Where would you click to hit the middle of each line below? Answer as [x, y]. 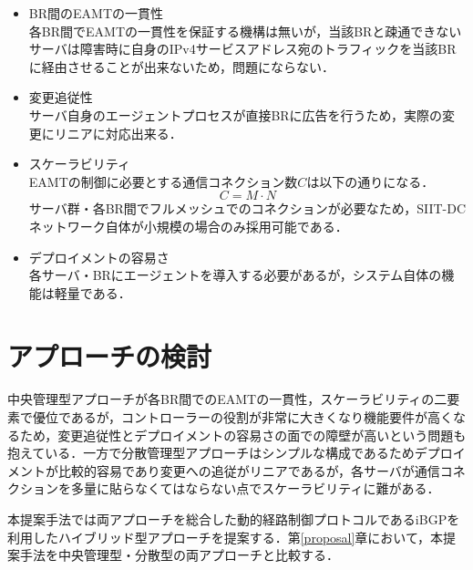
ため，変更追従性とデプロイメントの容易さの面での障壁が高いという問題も [243, 435]
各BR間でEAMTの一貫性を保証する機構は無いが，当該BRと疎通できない [245, 31]
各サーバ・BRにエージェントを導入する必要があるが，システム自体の [235, 275]
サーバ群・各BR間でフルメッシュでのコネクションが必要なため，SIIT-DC [247, 208]
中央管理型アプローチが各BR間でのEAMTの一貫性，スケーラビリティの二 [227, 399]
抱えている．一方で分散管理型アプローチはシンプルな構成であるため [211, 453]
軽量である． [93, 292]
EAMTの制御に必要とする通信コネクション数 [163, 181]
